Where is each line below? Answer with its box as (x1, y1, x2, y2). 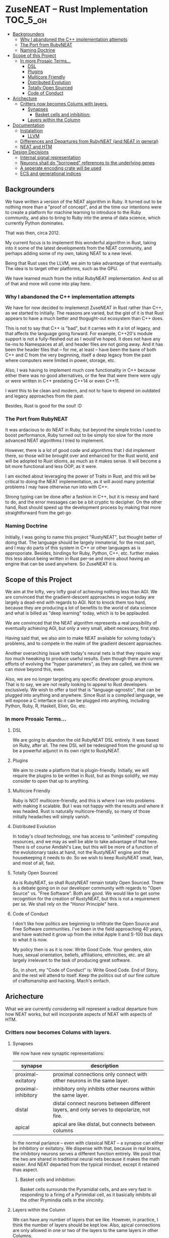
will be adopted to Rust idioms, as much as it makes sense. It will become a (5, 458, 161, 464)
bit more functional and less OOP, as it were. (5, 463, 98, 470)
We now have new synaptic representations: (12, 1050, 105, 1056)
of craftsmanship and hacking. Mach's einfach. (12, 977, 110, 984)
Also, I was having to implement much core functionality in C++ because (5, 367, 156, 373)
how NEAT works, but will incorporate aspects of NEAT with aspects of (5, 1011, 152, 1017)
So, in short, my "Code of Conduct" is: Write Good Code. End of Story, (12, 967, 158, 973)
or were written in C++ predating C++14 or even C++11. (5, 378, 120, 384)
